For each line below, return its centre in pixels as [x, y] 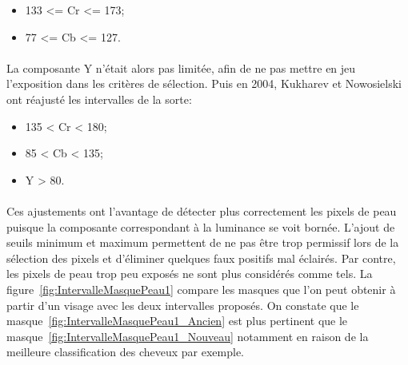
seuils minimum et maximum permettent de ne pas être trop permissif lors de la [203, 242]
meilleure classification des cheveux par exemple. [125, 352]
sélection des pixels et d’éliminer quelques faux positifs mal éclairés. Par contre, [201, 258]
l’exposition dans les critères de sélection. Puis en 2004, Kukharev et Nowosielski [204, 83]
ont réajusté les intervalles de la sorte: [99, 99]
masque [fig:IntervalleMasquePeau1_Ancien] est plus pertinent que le [177, 321]
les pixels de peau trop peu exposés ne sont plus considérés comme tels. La [190, 274]
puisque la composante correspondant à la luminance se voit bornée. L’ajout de [201, 226]
